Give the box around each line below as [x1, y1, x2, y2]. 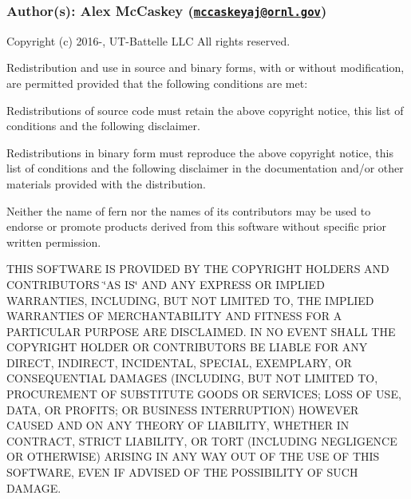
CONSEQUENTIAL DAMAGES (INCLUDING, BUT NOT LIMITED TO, [6, 370, 378, 386]
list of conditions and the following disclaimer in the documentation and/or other [6, 160, 404, 176]
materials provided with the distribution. [6, 175, 206, 192]
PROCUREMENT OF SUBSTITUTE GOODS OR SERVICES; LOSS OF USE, [6, 386, 401, 402]
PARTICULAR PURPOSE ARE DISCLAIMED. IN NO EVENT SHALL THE [6, 323, 396, 339]
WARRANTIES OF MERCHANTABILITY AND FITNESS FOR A [6, 307, 342, 324]
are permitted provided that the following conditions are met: [6, 74, 308, 91]
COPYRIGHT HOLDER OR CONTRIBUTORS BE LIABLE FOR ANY [6, 339, 368, 355]
